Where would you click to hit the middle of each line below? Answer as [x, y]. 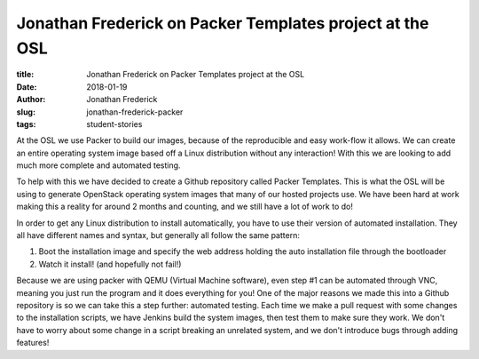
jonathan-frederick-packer [135, 112]
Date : [27, 87]
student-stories [114, 124]
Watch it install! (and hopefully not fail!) [110, 264]
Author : [31, 100]
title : [25, 75]
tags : [26, 124]
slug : [26, 112]
